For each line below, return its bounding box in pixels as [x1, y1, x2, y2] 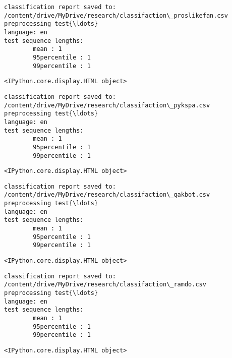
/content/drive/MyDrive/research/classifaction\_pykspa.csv [4, 101, 210, 109]
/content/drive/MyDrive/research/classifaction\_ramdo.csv [4, 281, 206, 288]
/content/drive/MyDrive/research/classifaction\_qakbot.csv [4, 191, 210, 199]
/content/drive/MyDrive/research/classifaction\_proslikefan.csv [4, 12, 228, 19]
